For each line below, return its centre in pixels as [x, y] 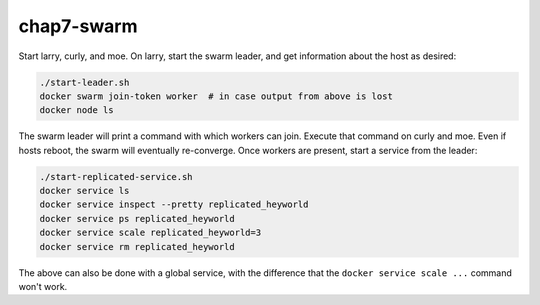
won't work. [43, 286]
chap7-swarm [78, 26]
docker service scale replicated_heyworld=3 [150, 233]
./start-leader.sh [84, 82]
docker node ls [76, 110]
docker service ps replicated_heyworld [137, 218]
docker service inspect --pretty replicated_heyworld [174, 204]
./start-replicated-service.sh [116, 176]
